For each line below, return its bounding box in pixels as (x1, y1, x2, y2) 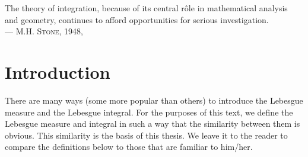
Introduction (5, 59, 110, 84)
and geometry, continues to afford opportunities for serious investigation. (5, 13, 269, 25)
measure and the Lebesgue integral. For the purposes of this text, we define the (5, 105, 293, 118)
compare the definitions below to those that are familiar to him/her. (5, 140, 253, 153)
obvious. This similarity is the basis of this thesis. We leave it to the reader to (5, 129, 288, 141)
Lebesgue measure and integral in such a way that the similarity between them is (5, 117, 300, 130)
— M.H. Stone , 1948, (5, 25, 84, 37)
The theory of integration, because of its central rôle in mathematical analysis (5, 2, 288, 14)
